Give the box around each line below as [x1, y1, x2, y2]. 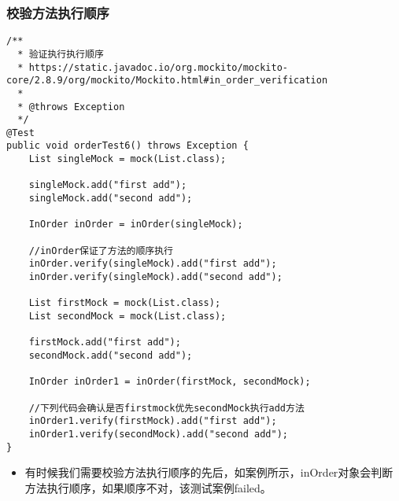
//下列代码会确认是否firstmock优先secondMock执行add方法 [28, 402, 305, 414]
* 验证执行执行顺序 [17, 48, 104, 60]
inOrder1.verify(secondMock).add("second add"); [28, 428, 288, 440]
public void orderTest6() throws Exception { [6, 140, 249, 152]
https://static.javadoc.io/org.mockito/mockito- [28, 61, 288, 73]
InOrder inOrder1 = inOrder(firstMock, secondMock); [28, 376, 311, 388]
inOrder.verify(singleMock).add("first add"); [28, 258, 277, 270]
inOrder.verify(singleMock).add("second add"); [28, 271, 283, 283]
